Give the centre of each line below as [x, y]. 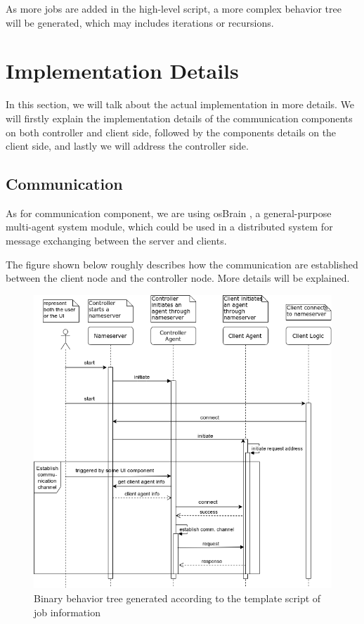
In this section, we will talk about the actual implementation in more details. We [180, 104]
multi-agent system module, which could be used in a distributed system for [169, 227]
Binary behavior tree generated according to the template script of [177, 598]
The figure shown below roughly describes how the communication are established [182, 264]
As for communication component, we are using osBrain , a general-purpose [169, 213]
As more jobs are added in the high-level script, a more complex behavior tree [174, 8]
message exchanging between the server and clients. [116, 241]
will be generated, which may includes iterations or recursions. [140, 22]
